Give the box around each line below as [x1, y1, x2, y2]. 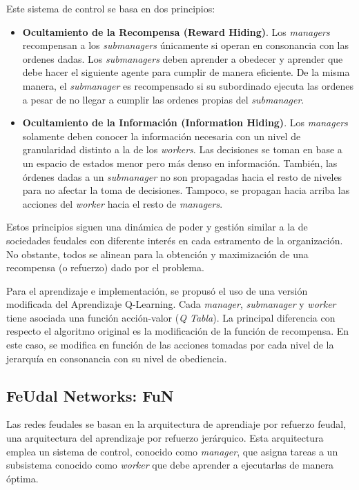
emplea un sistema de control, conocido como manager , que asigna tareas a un [6, 444, 338, 458]
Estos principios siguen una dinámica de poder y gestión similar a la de [6, 219, 308, 234]
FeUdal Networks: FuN [6, 384, 174, 406]
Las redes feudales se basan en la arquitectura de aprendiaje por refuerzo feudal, [6, 417, 347, 431]
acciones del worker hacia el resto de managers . [22, 196, 223, 210]
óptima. [6, 471, 39, 485]
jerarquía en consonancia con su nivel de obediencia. [6, 351, 227, 365]
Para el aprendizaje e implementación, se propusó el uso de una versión [6, 283, 308, 297]
